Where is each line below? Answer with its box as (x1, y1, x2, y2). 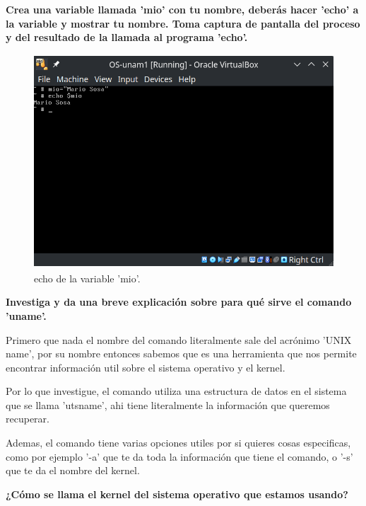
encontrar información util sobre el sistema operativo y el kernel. (6, 360, 285, 374)
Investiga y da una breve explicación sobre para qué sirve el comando (6, 294, 352, 309)
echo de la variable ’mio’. (34, 270, 141, 285)
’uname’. (6, 308, 47, 323)
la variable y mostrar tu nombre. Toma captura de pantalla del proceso (6, 16, 360, 30)
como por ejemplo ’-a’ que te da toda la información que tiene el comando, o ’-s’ (6, 449, 353, 464)
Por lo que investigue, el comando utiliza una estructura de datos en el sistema (6, 384, 347, 398)
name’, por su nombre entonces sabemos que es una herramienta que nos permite (6, 346, 357, 361)
